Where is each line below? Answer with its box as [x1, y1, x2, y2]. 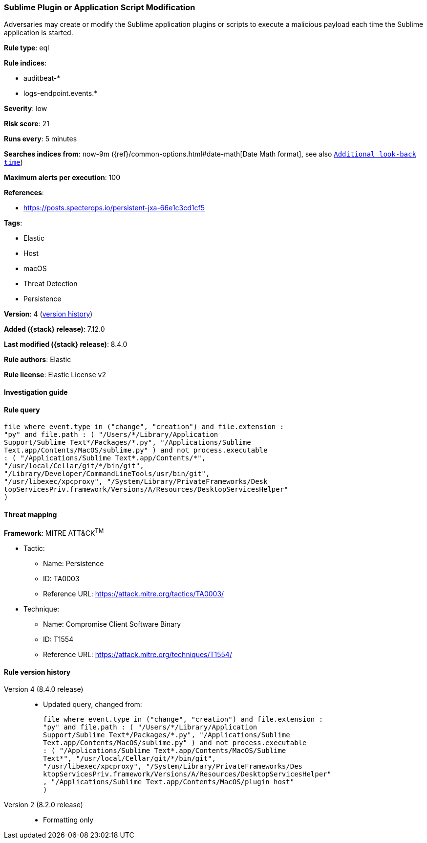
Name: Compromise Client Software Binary [43, 620, 181, 629]
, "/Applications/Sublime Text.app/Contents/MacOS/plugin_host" [43, 778, 295, 786]
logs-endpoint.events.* [23, 89, 98, 98]
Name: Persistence [43, 559, 104, 568]
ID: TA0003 [43, 574, 80, 583]
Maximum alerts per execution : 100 [4, 173, 121, 182]
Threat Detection [23, 279, 78, 288]
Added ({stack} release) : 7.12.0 [4, 325, 105, 334]
